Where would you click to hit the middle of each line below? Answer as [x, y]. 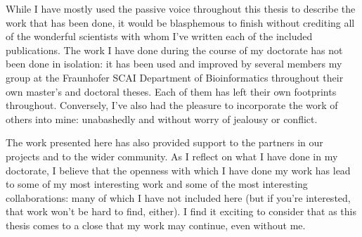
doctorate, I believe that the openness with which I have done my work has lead [178, 170]
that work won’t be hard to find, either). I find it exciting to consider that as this [181, 211]
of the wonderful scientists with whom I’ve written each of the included [159, 36]
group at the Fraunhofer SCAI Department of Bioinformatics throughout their [175, 77]
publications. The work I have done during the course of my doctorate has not [174, 50]
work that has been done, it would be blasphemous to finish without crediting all [180, 22]
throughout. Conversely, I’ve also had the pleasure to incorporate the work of [172, 105]
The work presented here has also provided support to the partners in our [164, 142]
